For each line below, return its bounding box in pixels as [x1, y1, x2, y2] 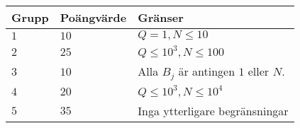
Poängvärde [60, 9, 127, 25]
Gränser [138, 9, 184, 25]
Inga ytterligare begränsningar [138, 102, 289, 119]
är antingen [178, 63, 235, 79]
